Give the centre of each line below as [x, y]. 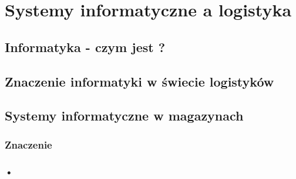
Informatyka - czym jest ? [85, 47]
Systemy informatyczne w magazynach [124, 116]
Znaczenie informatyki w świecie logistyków [139, 81]
